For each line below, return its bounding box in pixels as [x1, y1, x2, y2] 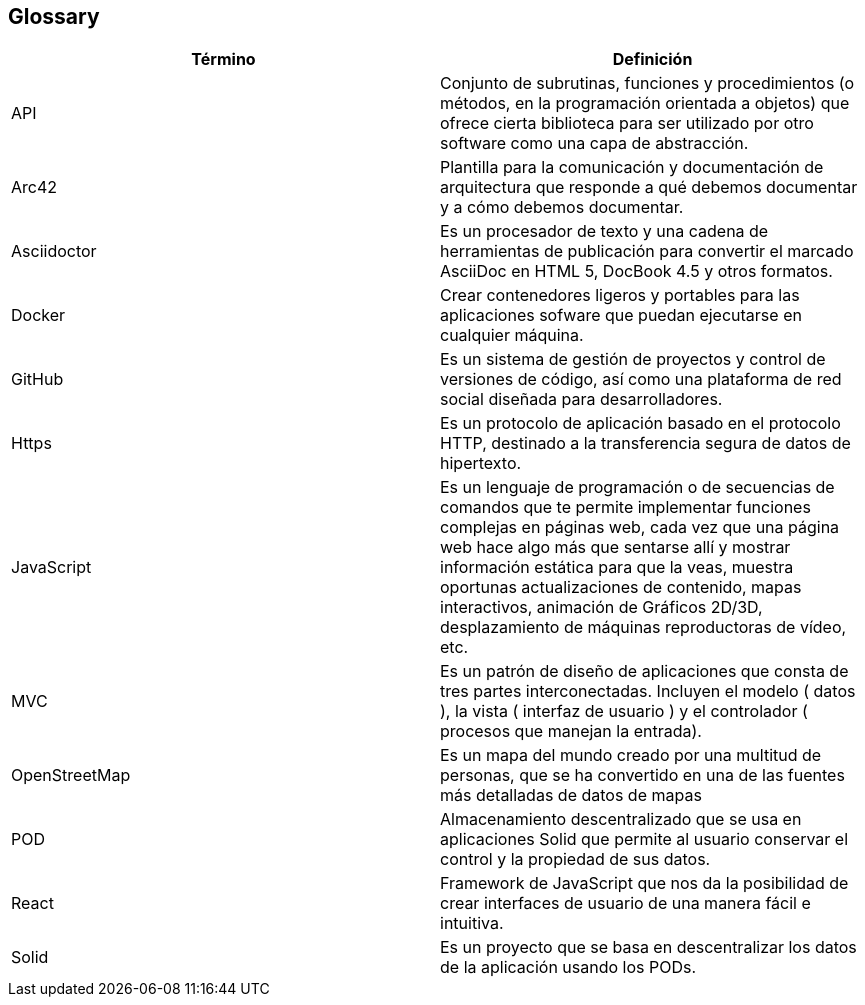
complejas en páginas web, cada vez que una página [440, 517, 840, 538]
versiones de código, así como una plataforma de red [440, 369, 842, 390]
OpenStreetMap [11, 765, 131, 786]
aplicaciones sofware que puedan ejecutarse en [440, 305, 802, 326]
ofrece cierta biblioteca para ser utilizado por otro [440, 113, 814, 134]
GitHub [11, 369, 64, 390]
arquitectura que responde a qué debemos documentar [440, 177, 858, 198]
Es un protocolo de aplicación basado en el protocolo [440, 413, 841, 434]
